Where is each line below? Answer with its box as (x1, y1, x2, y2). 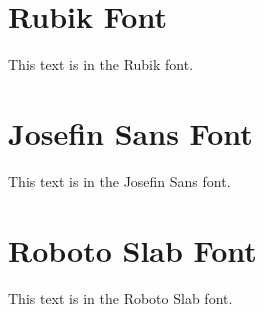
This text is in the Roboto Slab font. (8, 287, 233, 308)
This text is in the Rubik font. (8, 54, 194, 75)
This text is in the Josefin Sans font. (8, 170, 231, 191)
